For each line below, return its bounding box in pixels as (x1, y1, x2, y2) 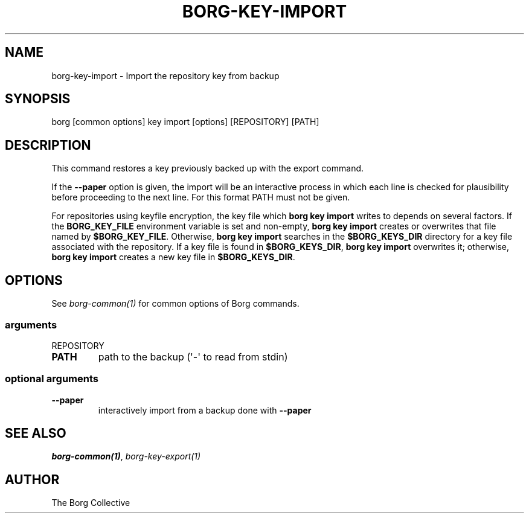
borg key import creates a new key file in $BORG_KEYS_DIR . (51, 252, 295, 263)
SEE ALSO (5, 426, 66, 441)
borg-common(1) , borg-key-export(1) (51, 451, 201, 462)
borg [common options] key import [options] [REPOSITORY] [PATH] (51, 117, 319, 127)
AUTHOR (5, 472, 60, 487)
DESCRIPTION (5, 137, 91, 153)
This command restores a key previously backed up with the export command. (51, 163, 364, 174)
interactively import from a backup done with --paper (98, 404, 312, 415)
